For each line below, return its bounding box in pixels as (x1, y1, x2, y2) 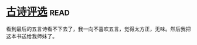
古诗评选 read (6, 5, 70, 18)
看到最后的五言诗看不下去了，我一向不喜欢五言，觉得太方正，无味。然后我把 (6, 25, 191, 32)
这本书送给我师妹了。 (6, 32, 57, 39)
